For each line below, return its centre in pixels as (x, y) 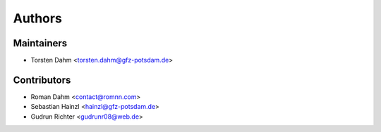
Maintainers (40, 43)
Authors (38, 18)
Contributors (42, 80)
